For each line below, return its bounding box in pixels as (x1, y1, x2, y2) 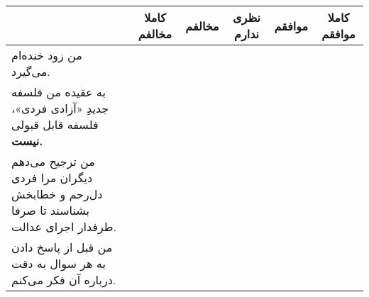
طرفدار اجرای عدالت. (11, 218, 116, 235)
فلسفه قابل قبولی (11, 116, 99, 133)
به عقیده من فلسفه (11, 84, 106, 100)
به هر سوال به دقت (11, 255, 106, 271)
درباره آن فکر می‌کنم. (11, 271, 116, 288)
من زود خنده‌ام (11, 47, 82, 63)
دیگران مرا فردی (11, 169, 93, 186)
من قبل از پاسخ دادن (11, 239, 113, 255)
